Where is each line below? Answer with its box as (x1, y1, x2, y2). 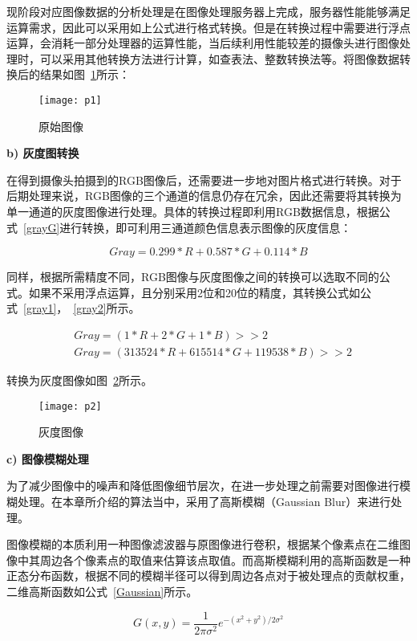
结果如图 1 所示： (39, 66, 130, 83)
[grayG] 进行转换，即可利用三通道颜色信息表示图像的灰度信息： (23, 218, 352, 235)
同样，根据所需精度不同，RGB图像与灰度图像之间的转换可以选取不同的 (6, 268, 379, 285)
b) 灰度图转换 (6, 145, 79, 161)
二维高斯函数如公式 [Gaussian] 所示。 (6, 583, 198, 600)
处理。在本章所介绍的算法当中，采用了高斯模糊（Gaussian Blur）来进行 (17, 493, 391, 510)
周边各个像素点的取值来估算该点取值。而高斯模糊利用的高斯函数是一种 (39, 551, 411, 568)
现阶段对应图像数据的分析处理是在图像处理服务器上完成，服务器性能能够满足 (6, 3, 411, 19)
